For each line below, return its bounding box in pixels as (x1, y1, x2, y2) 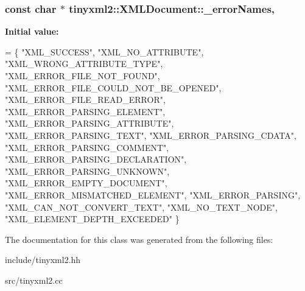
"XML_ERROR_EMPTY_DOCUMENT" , (5, 177, 167, 189)
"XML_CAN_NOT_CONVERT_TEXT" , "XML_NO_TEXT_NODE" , (5, 200, 278, 213)
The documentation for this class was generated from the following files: (5, 233, 273, 245)
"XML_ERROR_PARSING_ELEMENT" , (5, 105, 166, 117)
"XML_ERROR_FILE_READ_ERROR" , (5, 93, 166, 106)
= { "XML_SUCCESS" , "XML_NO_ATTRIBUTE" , (5, 45, 204, 58)
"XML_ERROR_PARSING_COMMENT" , (5, 141, 169, 153)
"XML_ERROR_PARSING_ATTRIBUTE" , (5, 117, 174, 130)
